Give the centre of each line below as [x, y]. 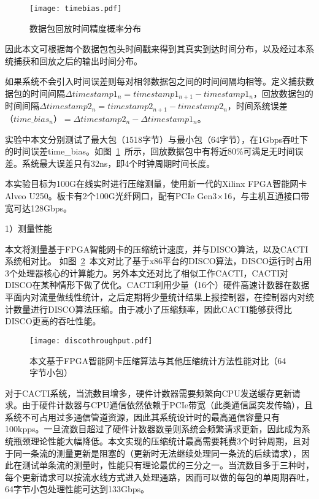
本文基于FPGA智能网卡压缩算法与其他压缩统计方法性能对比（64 [158, 360]
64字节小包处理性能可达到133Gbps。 [77, 489]
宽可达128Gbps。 [39, 208]
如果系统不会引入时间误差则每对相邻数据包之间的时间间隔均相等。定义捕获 [155, 81]
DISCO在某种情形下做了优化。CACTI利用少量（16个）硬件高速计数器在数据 [157, 285]
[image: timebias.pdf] [76, 9]
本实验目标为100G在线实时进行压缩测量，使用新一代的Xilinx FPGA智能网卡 [156, 184]
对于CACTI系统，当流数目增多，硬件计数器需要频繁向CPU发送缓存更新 [148, 393]
